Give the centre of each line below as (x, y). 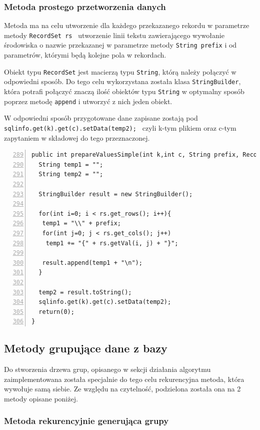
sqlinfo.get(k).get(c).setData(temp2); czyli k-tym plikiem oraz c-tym (120, 127)
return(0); (56, 312)
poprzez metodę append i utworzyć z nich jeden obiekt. (88, 101)
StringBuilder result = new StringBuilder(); (116, 194)
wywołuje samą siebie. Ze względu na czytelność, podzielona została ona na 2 (122, 389)
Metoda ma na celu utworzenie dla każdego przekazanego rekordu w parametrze (127, 25)
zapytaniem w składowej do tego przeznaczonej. (77, 137)
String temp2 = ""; (71, 174)
